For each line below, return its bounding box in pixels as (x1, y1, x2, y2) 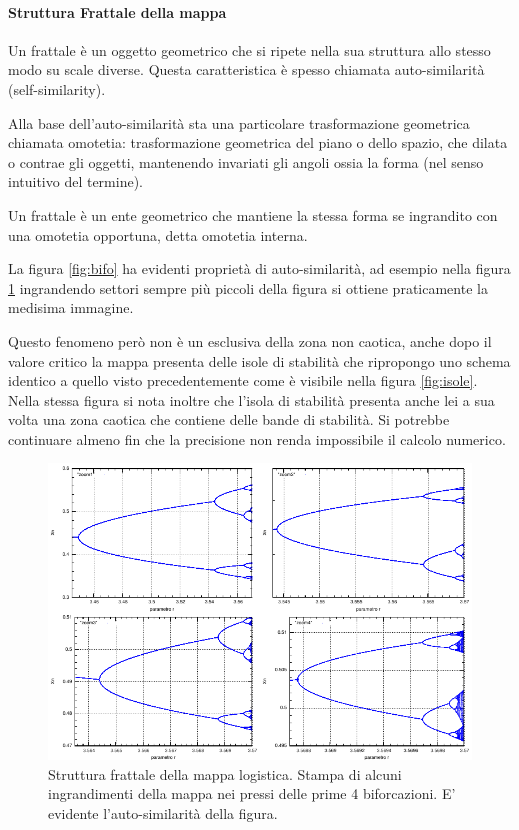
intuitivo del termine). (8, 171, 144, 192)
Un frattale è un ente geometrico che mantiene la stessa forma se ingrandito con (8, 204, 498, 225)
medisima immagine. (8, 297, 134, 318)
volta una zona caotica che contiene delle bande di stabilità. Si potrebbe (8, 409, 450, 430)
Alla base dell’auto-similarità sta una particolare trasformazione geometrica (8, 112, 470, 133)
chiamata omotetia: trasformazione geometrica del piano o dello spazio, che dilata (8, 132, 508, 153)
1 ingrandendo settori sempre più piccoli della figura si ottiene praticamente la (8, 277, 488, 298)
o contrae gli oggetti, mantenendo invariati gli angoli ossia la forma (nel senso (8, 151, 484, 172)
